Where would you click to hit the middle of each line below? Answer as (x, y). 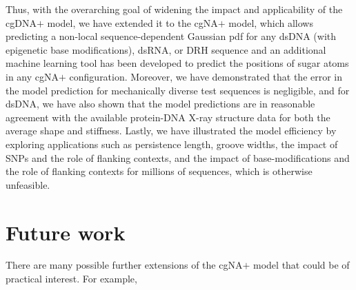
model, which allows (271, 22)
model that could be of (301, 265)
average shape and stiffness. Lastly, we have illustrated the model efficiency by (171, 131)
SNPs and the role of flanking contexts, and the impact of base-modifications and (178, 157)
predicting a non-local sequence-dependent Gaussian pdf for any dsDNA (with (171, 36)
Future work (66, 232)
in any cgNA (32, 76)
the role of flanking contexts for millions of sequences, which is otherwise (159, 171)
